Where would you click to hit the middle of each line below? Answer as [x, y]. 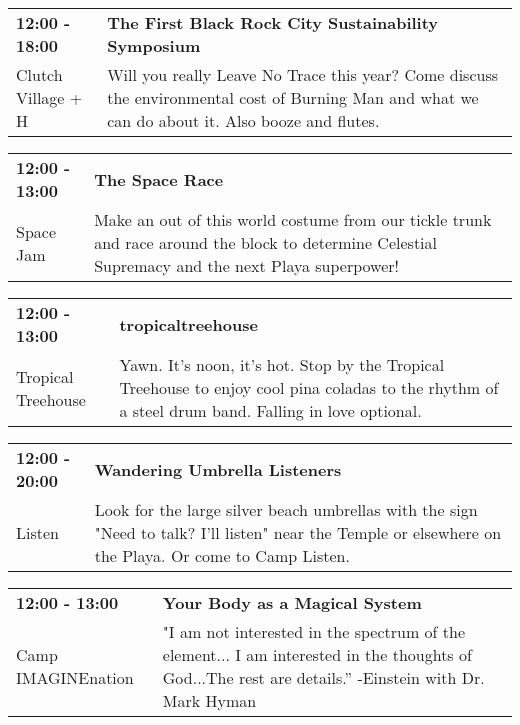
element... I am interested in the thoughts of [317, 654]
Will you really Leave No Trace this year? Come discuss [303, 74]
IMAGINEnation [75, 677]
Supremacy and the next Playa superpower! [247, 265]
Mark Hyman [209, 700]
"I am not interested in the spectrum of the [314, 631]
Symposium [154, 45]
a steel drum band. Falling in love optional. [270, 410]
